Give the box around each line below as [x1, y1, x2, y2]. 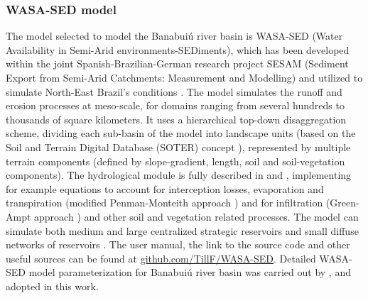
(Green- [325, 195, 359, 210]
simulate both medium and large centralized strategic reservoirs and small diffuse [6, 223, 359, 238]
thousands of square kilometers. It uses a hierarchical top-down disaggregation [6, 111, 347, 126]
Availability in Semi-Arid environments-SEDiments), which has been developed [6, 42, 350, 57]
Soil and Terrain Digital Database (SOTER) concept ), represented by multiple [6, 139, 351, 154]
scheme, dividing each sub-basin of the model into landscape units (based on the [6, 126, 356, 140]
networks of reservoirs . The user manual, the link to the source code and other [6, 237, 350, 252]
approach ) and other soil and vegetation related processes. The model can [34, 209, 359, 223]
